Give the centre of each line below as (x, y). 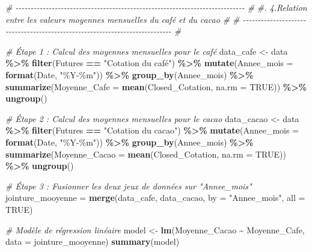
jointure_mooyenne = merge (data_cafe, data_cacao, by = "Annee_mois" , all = (155, 198)
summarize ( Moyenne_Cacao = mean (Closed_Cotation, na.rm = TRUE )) (146, 154)
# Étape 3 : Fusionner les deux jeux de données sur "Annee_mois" (129, 186)
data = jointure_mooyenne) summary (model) (93, 241)
